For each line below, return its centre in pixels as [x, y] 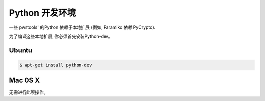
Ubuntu [21, 50]
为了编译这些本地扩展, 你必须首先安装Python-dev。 [61, 36]
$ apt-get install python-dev [56, 65]
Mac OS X [25, 81]
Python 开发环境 [42, 13]
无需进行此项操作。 [28, 92]
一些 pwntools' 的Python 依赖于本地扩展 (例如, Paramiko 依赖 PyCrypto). [82, 27]
